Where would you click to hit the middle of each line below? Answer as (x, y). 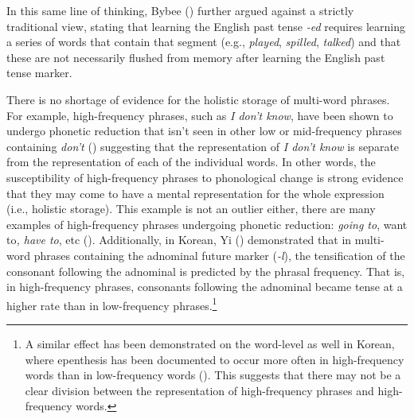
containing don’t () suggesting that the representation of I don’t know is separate (203, 146)
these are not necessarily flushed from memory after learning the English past (196, 57)
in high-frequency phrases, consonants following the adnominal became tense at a (205, 287)
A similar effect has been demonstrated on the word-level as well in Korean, (210, 343)
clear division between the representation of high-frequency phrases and (199, 390)
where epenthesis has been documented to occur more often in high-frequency (215, 359)
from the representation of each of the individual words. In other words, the (191, 162)
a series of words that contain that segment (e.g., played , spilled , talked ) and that (204, 42)
